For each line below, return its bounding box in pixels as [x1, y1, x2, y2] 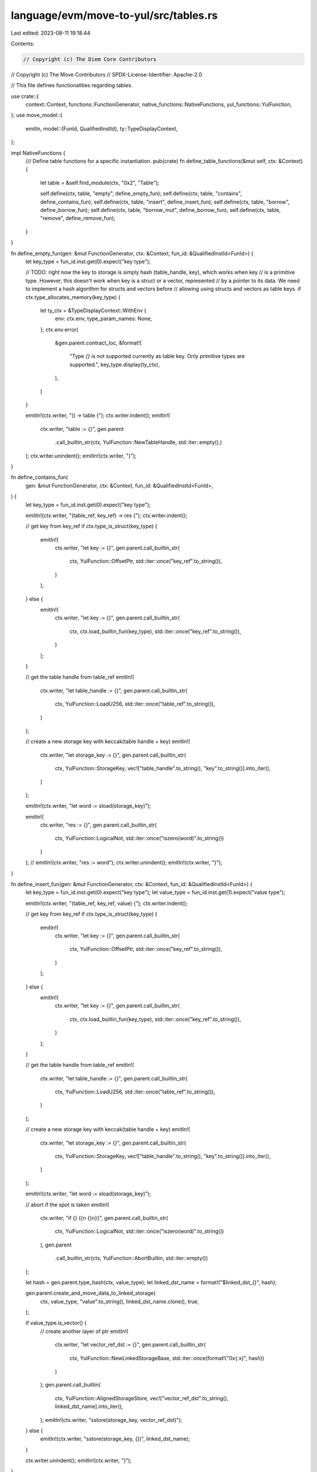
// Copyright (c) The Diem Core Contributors [23, 56, 157, 62]
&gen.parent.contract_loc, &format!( [55, 339, 142, 347]
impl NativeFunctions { [11, 149, 66, 156]
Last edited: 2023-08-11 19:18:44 [11, 29, 91, 37]
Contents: [11, 40, 35, 47]
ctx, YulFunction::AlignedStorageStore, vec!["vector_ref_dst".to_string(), [55, 1394, 229, 1401]
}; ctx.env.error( [40, 326, 79, 333]
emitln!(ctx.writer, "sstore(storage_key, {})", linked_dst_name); [40, 1435, 190, 1443]
